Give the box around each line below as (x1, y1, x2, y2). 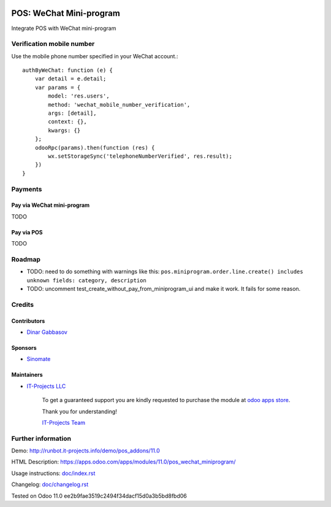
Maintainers (11, 371, 43, 379)
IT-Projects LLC (26, 382, 66, 390)
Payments (11, 185, 42, 193)
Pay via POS (11, 228, 43, 236)
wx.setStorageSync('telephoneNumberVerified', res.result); (48, 152, 232, 160)
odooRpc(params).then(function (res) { (34, 144, 155, 151)
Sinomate (26, 355, 51, 363)
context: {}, (48, 118, 87, 125)
